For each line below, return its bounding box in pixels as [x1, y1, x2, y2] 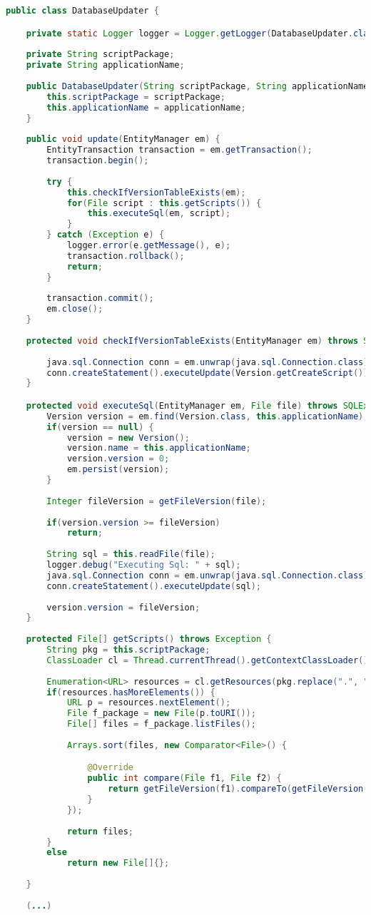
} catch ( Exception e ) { [46, 230, 165, 240]
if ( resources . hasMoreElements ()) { [46, 687, 215, 697]
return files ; [66, 826, 133, 837]
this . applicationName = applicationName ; [46, 102, 246, 113]
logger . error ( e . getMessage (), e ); [66, 240, 231, 251]
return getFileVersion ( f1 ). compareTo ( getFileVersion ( [108, 784, 369, 794]
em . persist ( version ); [66, 464, 170, 475]
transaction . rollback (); [66, 250, 185, 261]
